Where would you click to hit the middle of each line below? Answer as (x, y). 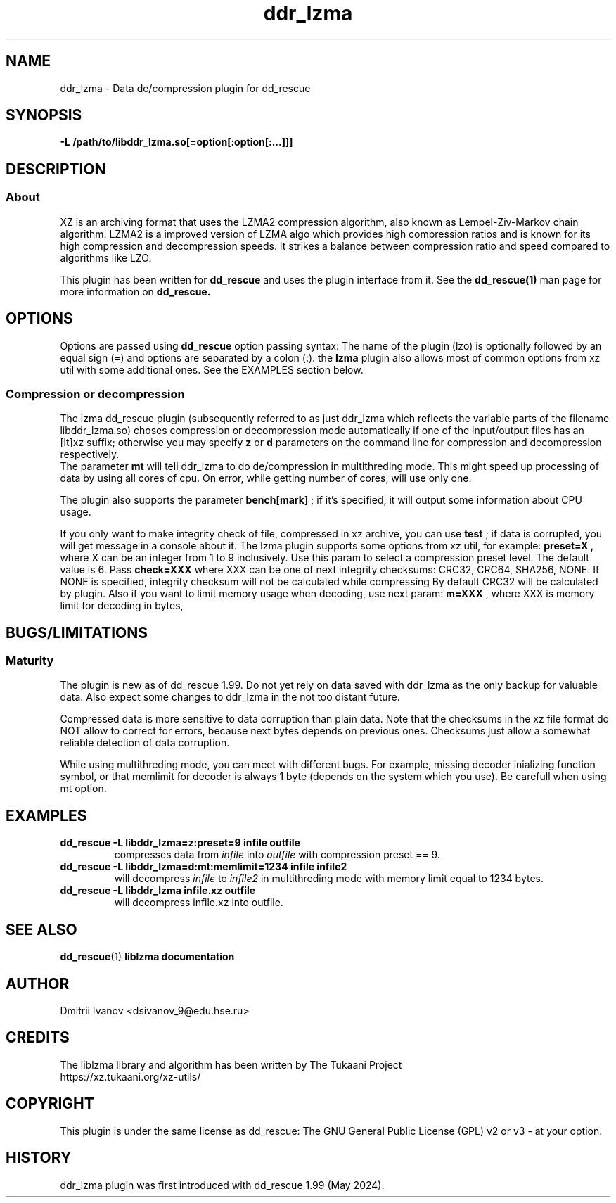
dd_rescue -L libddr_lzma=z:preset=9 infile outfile (180, 843)
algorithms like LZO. (106, 257)
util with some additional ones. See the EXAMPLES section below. (212, 369)
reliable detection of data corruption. (145, 743)
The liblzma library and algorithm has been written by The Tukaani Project (231, 1064)
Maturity (30, 661)
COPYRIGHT (50, 1104)
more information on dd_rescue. (135, 291)
